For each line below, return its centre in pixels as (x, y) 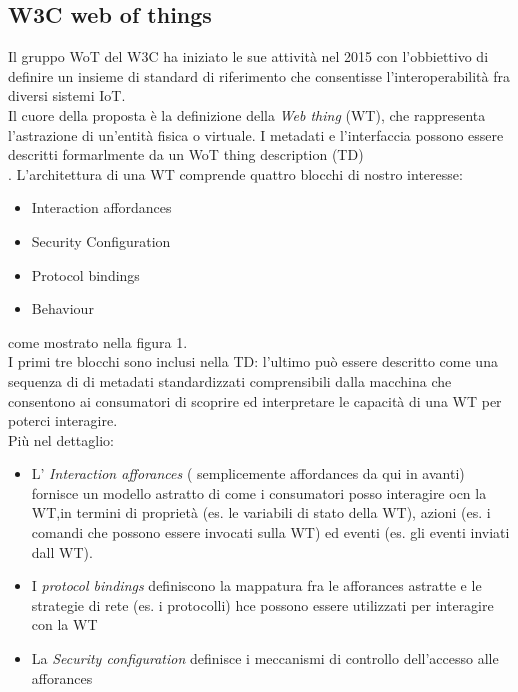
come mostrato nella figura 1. (98, 341)
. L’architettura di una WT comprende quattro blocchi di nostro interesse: (235, 173)
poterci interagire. (63, 420)
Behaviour (62, 308)
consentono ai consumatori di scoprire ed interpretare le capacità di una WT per (255, 400)
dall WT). (62, 551)
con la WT (64, 624)
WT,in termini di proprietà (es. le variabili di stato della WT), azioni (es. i (261, 512)
